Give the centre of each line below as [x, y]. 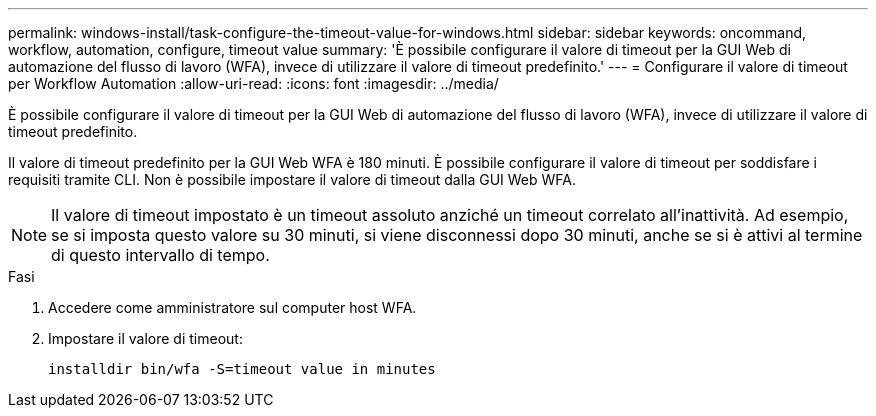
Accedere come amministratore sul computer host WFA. [232, 307]
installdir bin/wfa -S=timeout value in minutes [242, 369]
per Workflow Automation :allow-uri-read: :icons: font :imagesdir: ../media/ [253, 83]
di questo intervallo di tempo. [160, 255]
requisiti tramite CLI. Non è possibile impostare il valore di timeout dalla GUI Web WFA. [292, 179]
